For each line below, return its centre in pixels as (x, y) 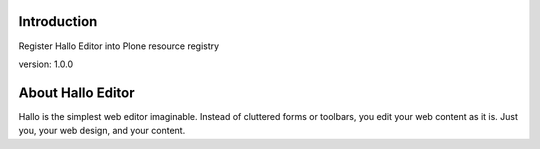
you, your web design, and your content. (102, 131)
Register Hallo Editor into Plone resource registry (119, 46)
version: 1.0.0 (46, 64)
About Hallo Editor (76, 92)
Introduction (58, 21)
